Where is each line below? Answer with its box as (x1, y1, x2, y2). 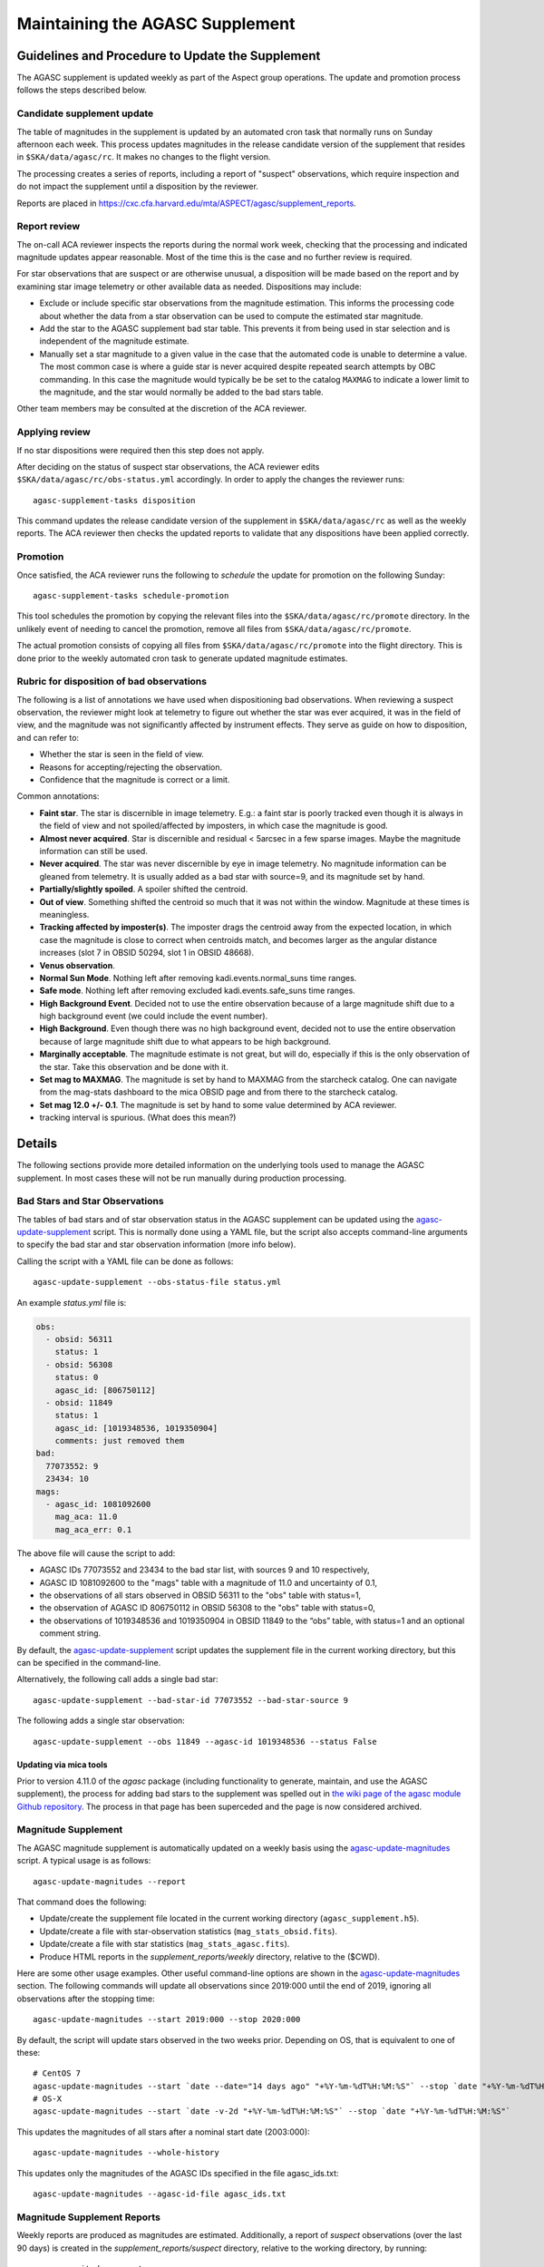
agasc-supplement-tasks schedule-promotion (33, 590, 229, 600)
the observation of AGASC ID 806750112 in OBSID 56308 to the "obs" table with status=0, (39, 1602, 375, 1613)
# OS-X (33, 2094, 63, 2104)
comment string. (39, 1628, 102, 1639)
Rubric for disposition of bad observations (16, 676, 208, 688)
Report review (16, 220, 81, 233)
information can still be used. (39, 846, 149, 856)
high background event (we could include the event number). (39, 1011, 268, 1022)
